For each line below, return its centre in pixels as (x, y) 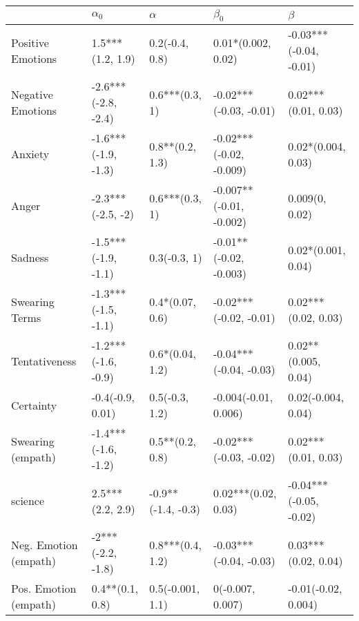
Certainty (34, 405)
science (28, 501)
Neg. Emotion (45, 544)
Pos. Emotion (44, 589)
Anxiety (30, 154)
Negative (32, 94)
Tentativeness (44, 361)
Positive (30, 42)
